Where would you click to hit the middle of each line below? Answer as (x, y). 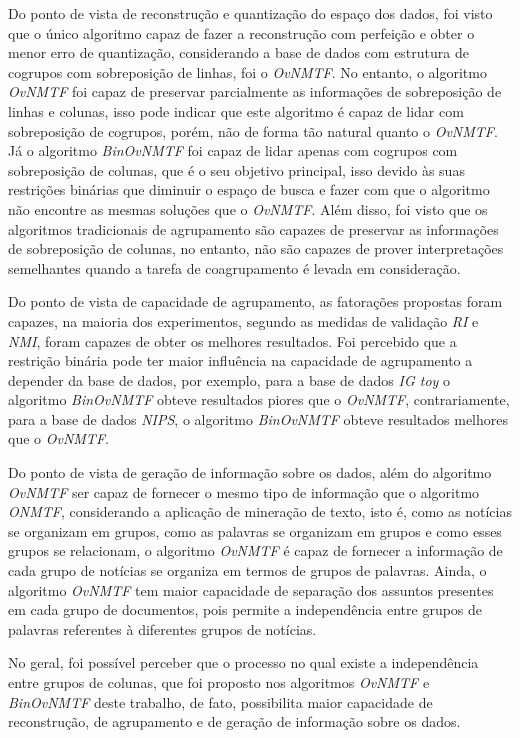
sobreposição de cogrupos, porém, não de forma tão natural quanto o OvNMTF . (253, 130)
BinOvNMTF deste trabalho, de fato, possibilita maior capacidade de (220, 701)
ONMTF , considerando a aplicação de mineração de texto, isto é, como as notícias (260, 511)
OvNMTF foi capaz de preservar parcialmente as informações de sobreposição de (255, 91)
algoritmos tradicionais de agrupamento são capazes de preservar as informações (253, 228)
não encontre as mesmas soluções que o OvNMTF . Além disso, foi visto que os (248, 208)
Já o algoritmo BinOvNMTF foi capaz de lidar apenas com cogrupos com (233, 150)
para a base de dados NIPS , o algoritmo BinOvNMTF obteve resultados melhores (258, 418)
